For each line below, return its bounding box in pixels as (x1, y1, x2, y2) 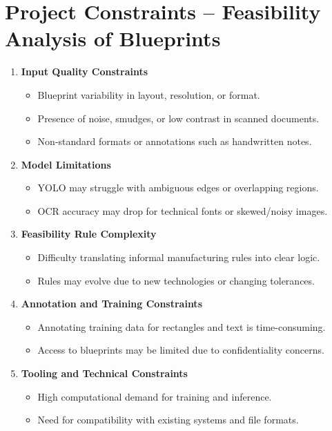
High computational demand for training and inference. (37, 389, 272, 403)
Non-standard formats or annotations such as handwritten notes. (37, 134, 312, 149)
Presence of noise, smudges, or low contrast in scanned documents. (37, 111, 320, 125)
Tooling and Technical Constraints (21, 366, 188, 381)
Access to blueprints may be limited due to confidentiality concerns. (37, 343, 324, 357)
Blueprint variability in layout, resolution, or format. (37, 87, 260, 102)
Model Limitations (21, 157, 111, 171)
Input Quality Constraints (21, 64, 148, 79)
